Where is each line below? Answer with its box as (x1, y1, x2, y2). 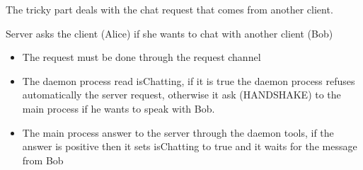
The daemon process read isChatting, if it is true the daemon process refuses (22, 73, 355, 88)
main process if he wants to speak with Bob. (22, 101, 215, 115)
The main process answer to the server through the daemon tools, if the (22, 125, 334, 140)
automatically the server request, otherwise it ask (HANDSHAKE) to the (22, 87, 341, 102)
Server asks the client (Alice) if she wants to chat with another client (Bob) (6, 25, 333, 40)
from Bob (22, 152, 64, 167)
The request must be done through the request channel (22, 50, 261, 64)
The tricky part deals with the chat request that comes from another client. (6, 2, 333, 16)
